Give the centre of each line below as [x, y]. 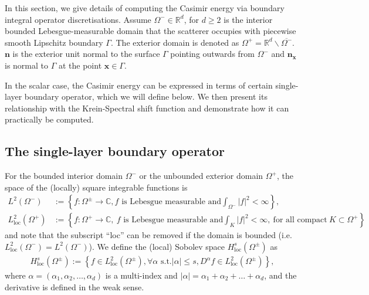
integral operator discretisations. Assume [78, 19]
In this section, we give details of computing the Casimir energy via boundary [145, 8]
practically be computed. [49, 119]
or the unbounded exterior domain [201, 176]
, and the [280, 275]
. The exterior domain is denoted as [175, 42]
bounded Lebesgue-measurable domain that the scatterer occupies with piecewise [150, 31]
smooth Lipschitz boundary [54, 42]
